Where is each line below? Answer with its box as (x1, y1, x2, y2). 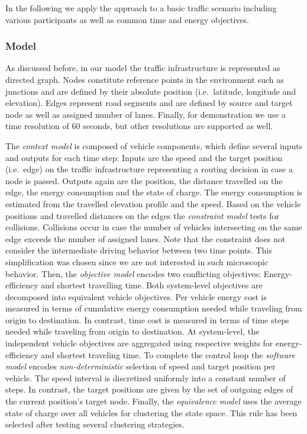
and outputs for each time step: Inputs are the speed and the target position (5, 151, 283, 163)
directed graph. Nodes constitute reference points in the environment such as (5, 73, 284, 85)
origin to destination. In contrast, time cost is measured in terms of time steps (5, 313, 289, 326)
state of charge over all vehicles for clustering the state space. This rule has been (5, 406, 298, 419)
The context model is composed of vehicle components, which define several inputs (5, 139, 303, 152)
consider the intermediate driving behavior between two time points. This (5, 244, 272, 256)
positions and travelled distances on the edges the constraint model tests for (5, 209, 280, 221)
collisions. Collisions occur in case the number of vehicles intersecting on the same (5, 221, 302, 233)
